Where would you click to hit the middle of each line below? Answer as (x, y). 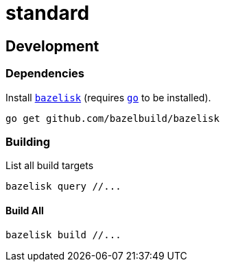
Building (28, 141)
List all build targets (50, 166)
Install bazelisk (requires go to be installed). (108, 97)
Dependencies (45, 74)
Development (52, 46)
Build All (25, 210)
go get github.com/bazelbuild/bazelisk (113, 118)
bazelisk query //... (63, 187)
